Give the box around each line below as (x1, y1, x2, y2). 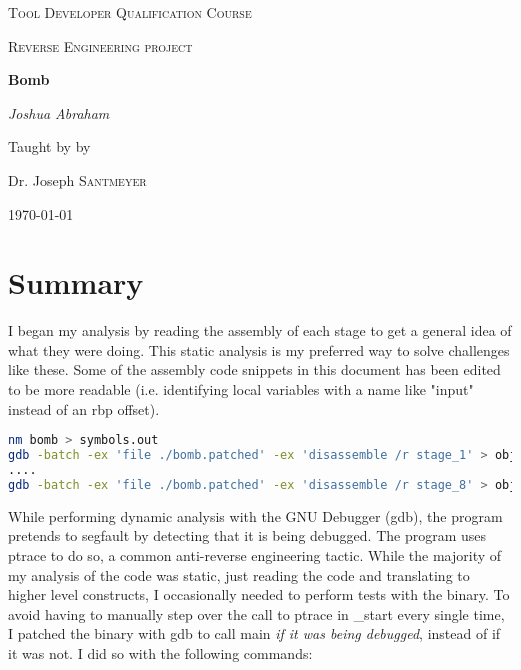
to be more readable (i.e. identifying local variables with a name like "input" (8, 379, 474, 400)
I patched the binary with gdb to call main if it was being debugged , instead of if (8, 623, 501, 644)
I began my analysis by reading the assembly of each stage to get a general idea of (8, 320, 512, 341)
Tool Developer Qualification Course (8, 2, 252, 22)
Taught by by (8, 136, 91, 157)
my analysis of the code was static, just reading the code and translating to (8, 564, 470, 585)
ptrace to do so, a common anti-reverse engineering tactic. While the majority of (8, 544, 502, 565)
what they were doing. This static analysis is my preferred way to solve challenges (8, 339, 510, 360)
